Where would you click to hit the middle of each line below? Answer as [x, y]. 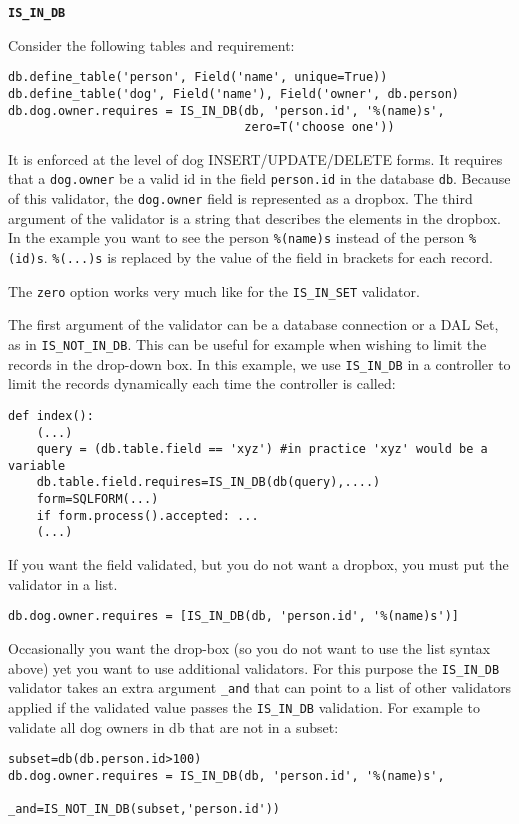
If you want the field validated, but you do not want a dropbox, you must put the [258, 564]
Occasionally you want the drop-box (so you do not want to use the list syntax [249, 647]
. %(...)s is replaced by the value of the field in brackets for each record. [268, 257]
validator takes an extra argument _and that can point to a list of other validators [260, 687]
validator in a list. [63, 583]
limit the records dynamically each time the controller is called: [202, 383]
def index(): [51, 415]
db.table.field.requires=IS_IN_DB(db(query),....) [208, 482]
